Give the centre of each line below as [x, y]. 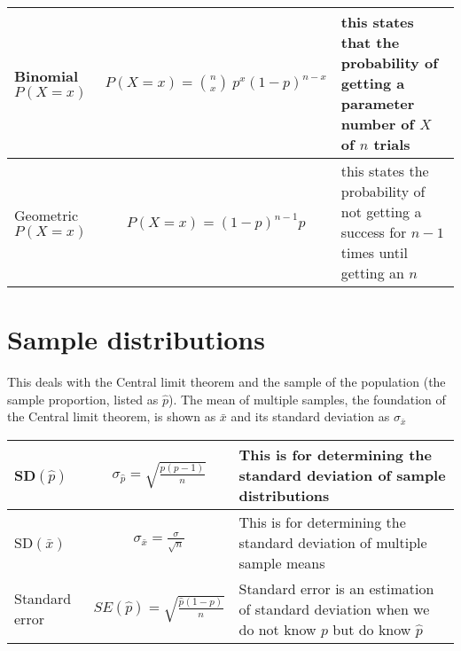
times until [374, 252]
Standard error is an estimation [336, 588]
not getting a [381, 212]
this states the [385, 171]
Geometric [47, 215]
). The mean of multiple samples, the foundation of [307, 399]
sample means [282, 562]
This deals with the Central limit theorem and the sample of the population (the [227, 382]
